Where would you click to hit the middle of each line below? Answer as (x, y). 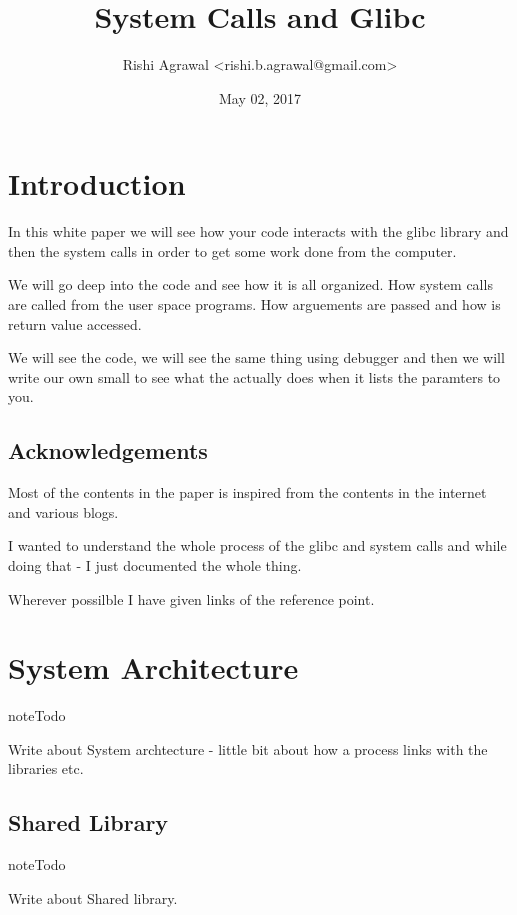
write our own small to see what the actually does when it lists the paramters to (254, 376)
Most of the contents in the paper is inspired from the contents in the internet (247, 492)
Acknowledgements (108, 450)
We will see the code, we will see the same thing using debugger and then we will (256, 357)
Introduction (97, 183)
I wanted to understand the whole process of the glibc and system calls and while (257, 545)
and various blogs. (63, 511)
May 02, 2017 (260, 97)
